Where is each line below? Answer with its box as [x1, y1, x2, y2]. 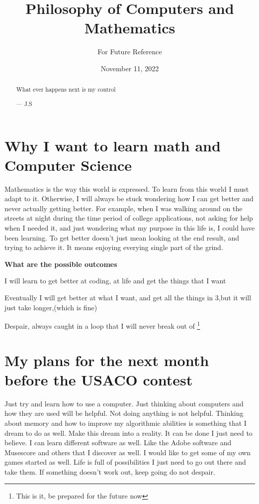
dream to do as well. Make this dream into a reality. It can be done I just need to [4, 427, 253, 438]
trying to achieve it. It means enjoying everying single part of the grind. [4, 242, 223, 252]
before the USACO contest [4, 369, 193, 389]
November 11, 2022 [100, 63, 159, 73]
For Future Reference [97, 46, 162, 57]
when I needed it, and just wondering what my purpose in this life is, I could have [4, 223, 255, 233]
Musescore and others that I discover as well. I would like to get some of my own [4, 447, 251, 457]
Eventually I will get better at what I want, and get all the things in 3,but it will [4, 292, 252, 302]
